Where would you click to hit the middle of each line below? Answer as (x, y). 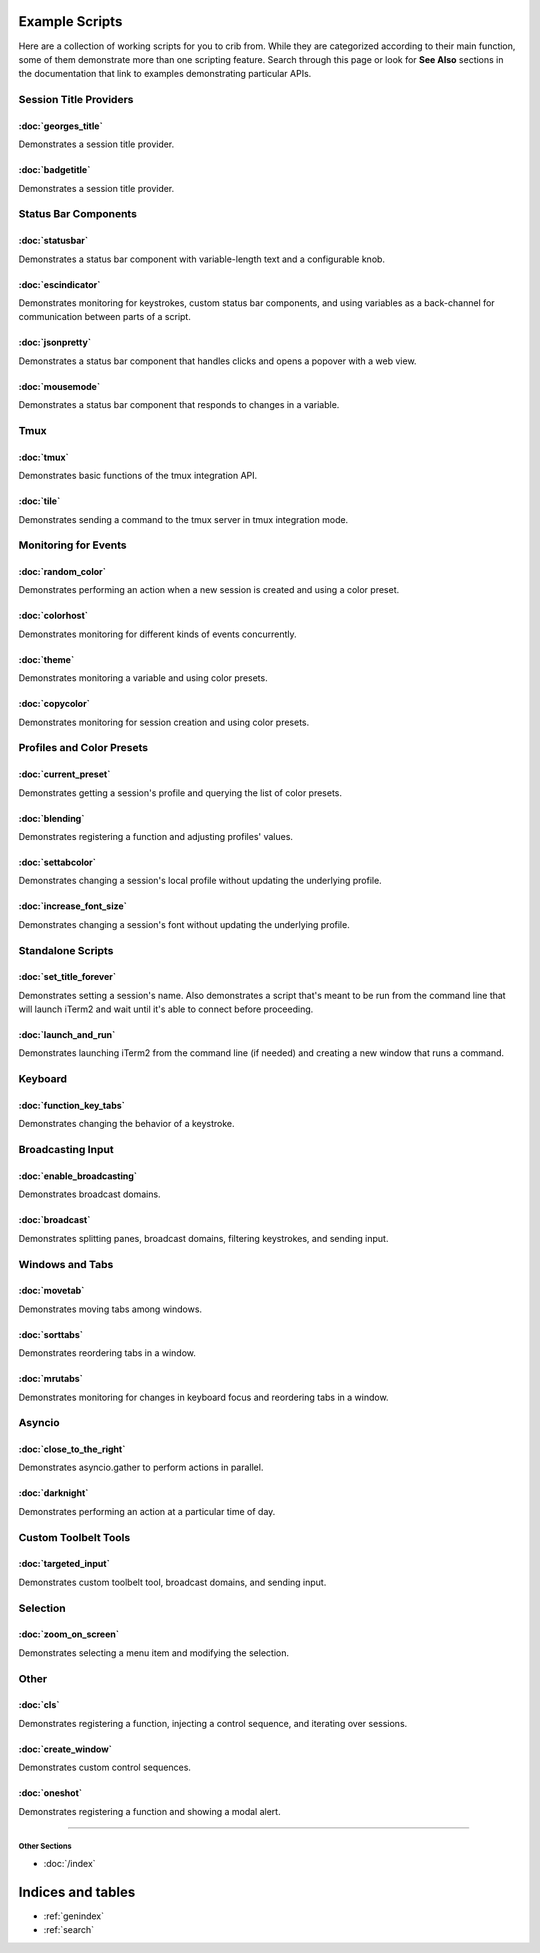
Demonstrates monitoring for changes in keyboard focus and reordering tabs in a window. (203, 1397)
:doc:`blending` (51, 818)
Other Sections (45, 1846)
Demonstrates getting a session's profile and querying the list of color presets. (180, 792)
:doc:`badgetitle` (54, 170)
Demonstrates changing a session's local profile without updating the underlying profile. (200, 881)
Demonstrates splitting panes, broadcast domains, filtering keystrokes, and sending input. (203, 1238)
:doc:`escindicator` (59, 284)
